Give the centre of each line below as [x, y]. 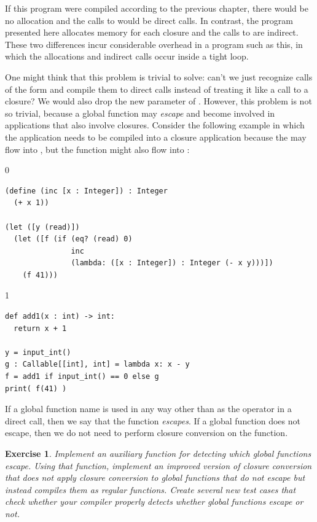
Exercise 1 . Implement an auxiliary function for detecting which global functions [158, 453]
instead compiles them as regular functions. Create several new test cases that [151, 489]
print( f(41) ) [36, 388]
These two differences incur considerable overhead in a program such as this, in [154, 44]
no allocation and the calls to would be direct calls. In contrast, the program [149, 20]
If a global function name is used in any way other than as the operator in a [148, 409]
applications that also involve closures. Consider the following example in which [155, 125]
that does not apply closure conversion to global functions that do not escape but [155, 477]
